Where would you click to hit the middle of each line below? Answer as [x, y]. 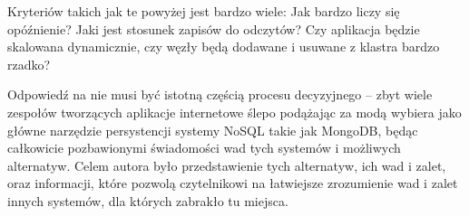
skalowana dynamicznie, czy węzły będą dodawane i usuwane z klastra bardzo [224, 47]
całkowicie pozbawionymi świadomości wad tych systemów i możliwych [204, 148]
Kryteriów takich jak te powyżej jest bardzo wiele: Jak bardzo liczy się [204, 11]
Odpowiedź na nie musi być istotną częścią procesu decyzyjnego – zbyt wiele [220, 94]
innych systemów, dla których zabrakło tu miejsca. [148, 200]
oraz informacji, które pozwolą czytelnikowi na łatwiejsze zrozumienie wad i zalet [233, 183]
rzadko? [29, 64]
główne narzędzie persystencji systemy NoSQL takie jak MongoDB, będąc [213, 130]
